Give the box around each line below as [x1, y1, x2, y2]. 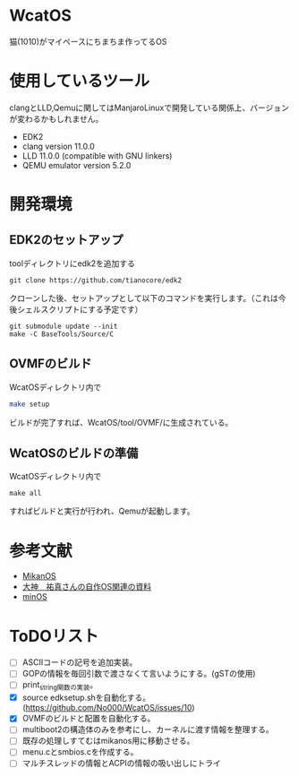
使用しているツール [9, 71, 150, 91]
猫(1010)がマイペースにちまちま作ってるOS [9, 36, 167, 47]
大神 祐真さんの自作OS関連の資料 [21, 582, 152, 592]
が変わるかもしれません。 [9, 113, 104, 124]
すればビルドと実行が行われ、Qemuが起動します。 [9, 505, 195, 516]
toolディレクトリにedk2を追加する [9, 257, 136, 269]
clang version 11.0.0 [21, 141, 96, 151]
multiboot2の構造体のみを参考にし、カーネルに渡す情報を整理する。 [21, 724, 275, 735]
